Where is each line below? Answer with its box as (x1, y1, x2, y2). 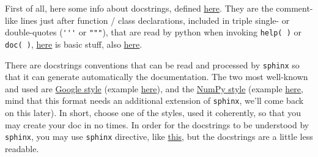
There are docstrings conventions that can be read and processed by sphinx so (5, 58, 300, 71)
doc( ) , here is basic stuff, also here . (5, 37, 142, 50)
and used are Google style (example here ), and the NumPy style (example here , (5, 82, 303, 95)
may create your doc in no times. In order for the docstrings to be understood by (5, 118, 309, 131)
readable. (5, 142, 39, 155)
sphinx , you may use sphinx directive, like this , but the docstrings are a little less (5, 130, 313, 143)
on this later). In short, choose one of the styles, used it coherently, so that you (5, 106, 301, 119)
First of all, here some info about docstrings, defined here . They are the (5, 2, 273, 14)
